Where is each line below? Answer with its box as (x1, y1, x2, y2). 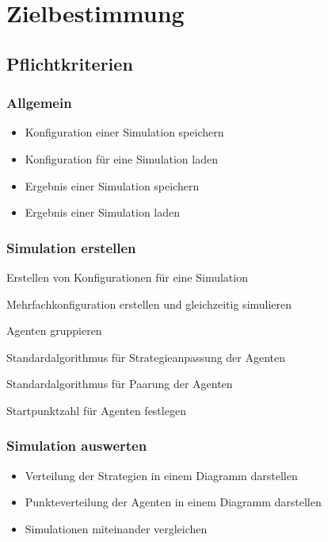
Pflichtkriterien (6, 51, 133, 75)
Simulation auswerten (6, 436, 147, 456)
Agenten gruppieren (6, 322, 102, 339)
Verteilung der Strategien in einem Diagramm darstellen (25, 467, 298, 483)
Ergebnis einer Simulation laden (25, 204, 181, 221)
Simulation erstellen (6, 237, 136, 257)
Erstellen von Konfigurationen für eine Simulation (6, 268, 248, 285)
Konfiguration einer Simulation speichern (25, 124, 224, 140)
